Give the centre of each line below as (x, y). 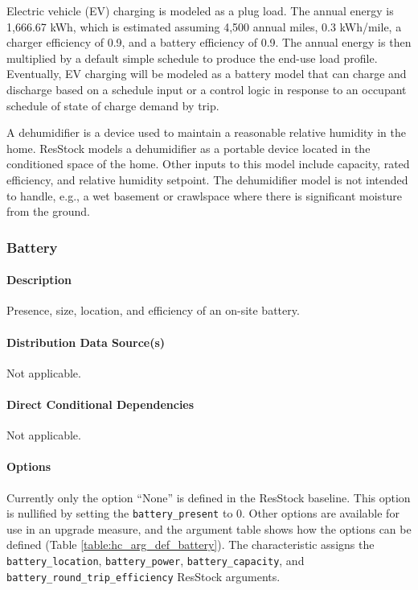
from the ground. (48, 211)
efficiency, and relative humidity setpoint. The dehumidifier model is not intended (207, 179)
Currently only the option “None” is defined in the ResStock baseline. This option (209, 497)
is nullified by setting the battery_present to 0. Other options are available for (203, 513)
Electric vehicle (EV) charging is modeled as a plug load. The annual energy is (200, 10)
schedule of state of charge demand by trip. (113, 105)
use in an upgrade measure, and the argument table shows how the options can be (209, 528)
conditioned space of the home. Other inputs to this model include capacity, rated (208, 164)
